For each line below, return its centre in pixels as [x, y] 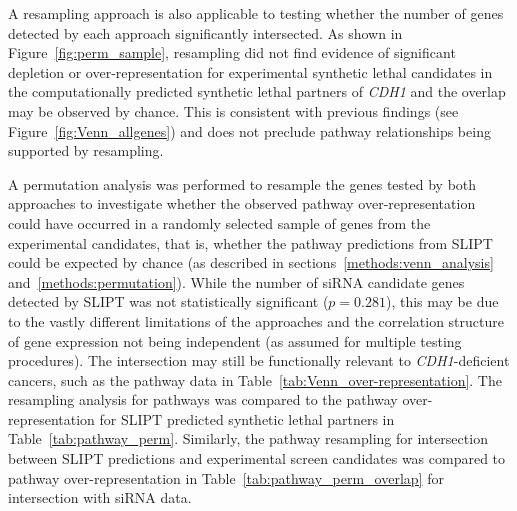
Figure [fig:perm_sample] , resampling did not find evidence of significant [232, 52]
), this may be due [442, 301]
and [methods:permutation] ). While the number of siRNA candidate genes [236, 281]
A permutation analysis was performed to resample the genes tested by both [242, 183]
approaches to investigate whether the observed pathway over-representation [242, 203]
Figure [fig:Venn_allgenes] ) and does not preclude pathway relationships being [249, 130]
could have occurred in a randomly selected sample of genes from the [219, 222]
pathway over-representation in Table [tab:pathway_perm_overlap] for [226, 477]
